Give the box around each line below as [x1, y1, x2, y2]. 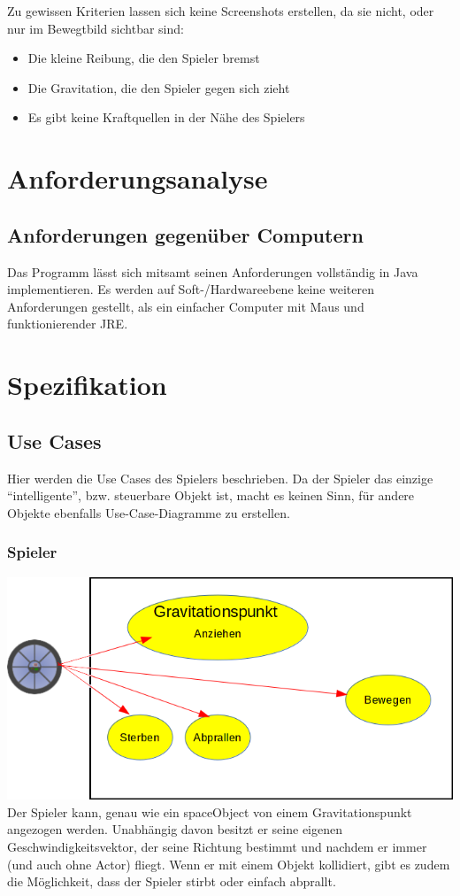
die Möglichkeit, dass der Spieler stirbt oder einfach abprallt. [7, 872, 336, 891]
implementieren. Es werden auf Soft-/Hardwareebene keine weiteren [7, 280, 375, 298]
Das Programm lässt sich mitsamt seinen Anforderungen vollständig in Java [7, 262, 418, 281]
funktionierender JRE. [7, 314, 128, 333]
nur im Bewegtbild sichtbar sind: [7, 19, 184, 37]
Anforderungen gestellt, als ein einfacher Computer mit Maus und [7, 297, 364, 315]
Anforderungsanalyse [7, 160, 268, 197]
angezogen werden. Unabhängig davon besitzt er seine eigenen [7, 820, 342, 838]
